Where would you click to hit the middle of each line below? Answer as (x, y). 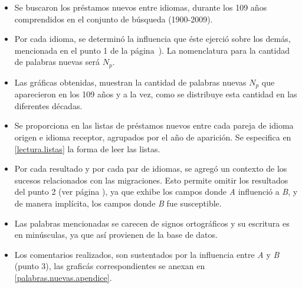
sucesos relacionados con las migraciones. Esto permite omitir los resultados (151, 180)
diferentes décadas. (48, 105)
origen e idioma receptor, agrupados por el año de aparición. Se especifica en (153, 137)
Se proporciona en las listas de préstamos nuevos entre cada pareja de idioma (154, 125)
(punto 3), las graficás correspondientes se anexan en (110, 266)
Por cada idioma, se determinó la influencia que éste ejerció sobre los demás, (152, 39)
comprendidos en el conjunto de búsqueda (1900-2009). (114, 19)
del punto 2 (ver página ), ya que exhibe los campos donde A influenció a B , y (156, 192)
